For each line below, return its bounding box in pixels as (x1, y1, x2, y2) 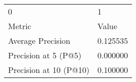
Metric (8, 20, 31, 32)
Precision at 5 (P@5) (8, 49, 82, 61)
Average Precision (8, 35, 71, 46)
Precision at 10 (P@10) (8, 64, 90, 75)
